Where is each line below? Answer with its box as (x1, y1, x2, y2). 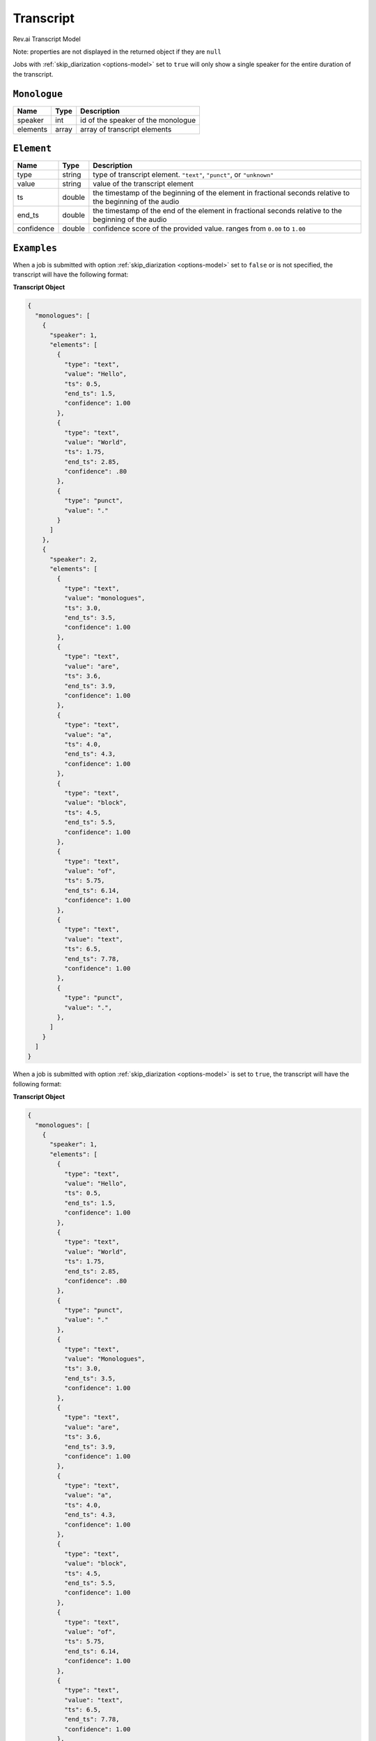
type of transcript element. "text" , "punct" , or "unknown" (93, 170, 274, 180)
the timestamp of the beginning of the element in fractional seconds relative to (93, 188, 350, 198)
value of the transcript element (93, 179, 194, 189)
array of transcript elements (80, 124, 172, 134)
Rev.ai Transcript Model (13, 35, 81, 43)
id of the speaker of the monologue (80, 115, 196, 125)
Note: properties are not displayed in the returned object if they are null (13, 47, 222, 56)
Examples (13, 242, 58, 253)
